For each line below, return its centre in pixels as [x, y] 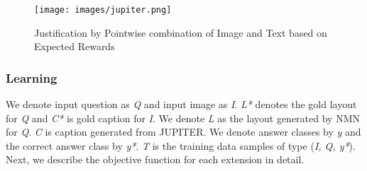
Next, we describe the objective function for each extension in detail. [155, 159]
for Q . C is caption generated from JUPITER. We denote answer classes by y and [183, 132]
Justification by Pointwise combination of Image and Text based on [181, 32]
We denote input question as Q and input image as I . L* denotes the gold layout [181, 104]
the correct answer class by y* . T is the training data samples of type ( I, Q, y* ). [181, 145]
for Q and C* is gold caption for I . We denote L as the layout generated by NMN [183, 118]
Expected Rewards [75, 46]
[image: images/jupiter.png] [103, 10]
